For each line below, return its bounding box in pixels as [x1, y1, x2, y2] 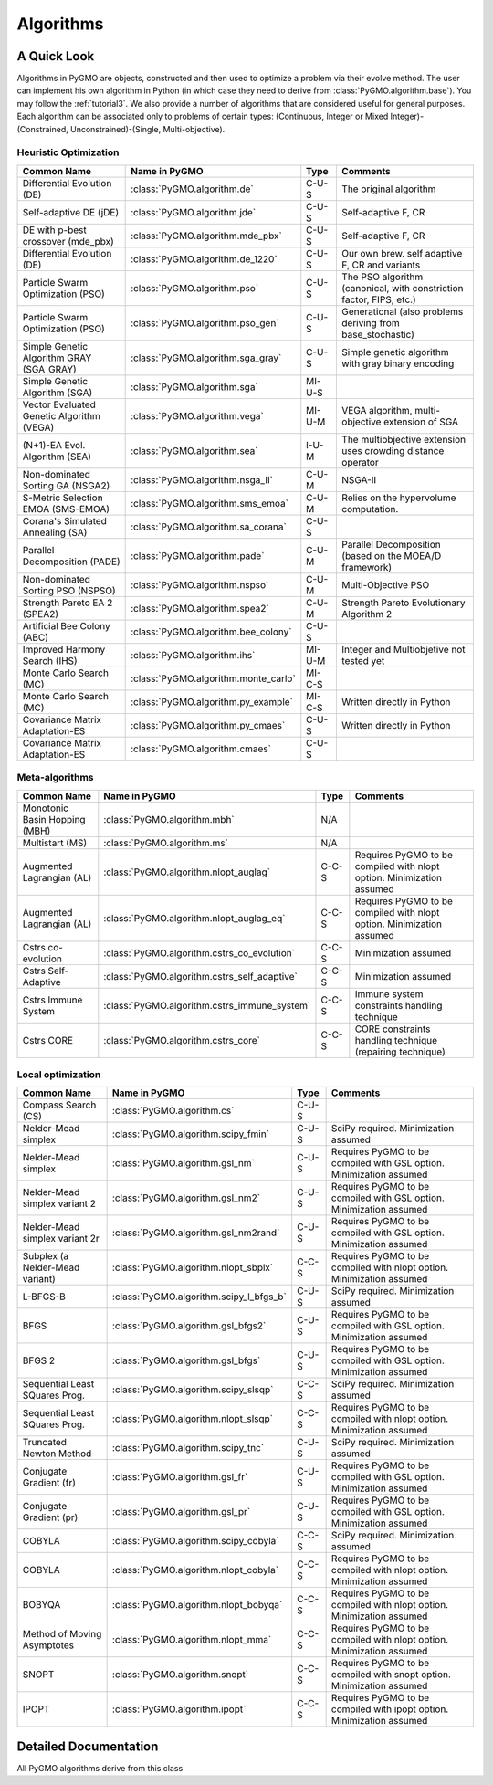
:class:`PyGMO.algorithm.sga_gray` [131, 352, 282, 364]
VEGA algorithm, [341, 404, 413, 416]
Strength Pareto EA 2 [22, 596, 113, 609]
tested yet [341, 654, 385, 667]
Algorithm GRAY [22, 352, 92, 364]
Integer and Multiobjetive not [341, 643, 466, 656]
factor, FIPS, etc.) [341, 293, 416, 306]
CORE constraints [354, 1023, 431, 1035]
